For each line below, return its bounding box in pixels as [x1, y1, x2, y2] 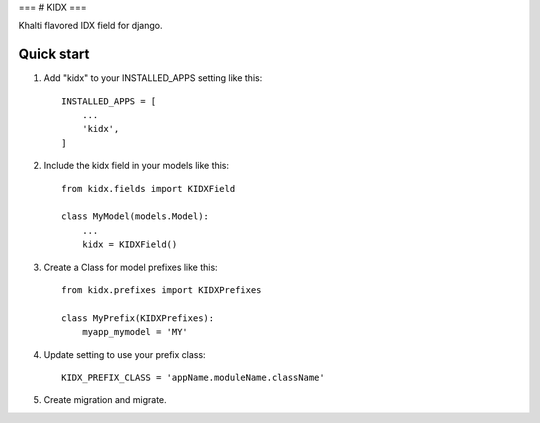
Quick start [18, 46, 90, 63]
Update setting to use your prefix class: [43, 348, 206, 360]
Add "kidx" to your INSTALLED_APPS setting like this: [43, 72, 263, 84]
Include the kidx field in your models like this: [43, 160, 230, 172]
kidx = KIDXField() [81, 239, 178, 250]
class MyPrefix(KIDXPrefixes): [61, 312, 215, 324]
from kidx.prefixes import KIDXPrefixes [61, 284, 262, 295]
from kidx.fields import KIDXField [61, 183, 236, 194]
